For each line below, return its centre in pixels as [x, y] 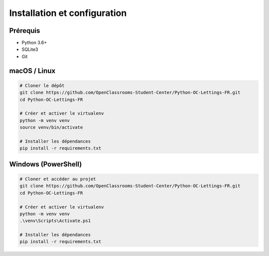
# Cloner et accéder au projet [58, 179]
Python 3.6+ [34, 43]
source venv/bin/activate [51, 128]
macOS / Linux [32, 70]
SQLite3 [30, 49]
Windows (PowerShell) [46, 164]
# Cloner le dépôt [42, 85]
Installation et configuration [68, 13]
